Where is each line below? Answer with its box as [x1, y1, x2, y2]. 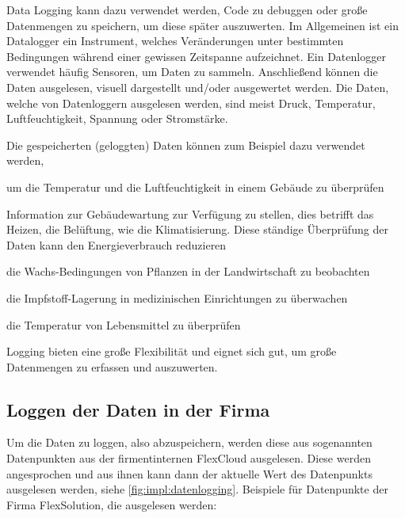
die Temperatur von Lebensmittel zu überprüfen [6, 316, 241, 333]
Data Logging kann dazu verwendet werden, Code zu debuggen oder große [6, 2, 368, 17]
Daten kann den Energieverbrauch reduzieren [6, 236, 227, 253]
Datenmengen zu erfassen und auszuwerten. [6, 358, 218, 375]
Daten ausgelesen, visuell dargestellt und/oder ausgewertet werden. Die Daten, [6, 78, 389, 95]
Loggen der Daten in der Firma [6, 397, 270, 421]
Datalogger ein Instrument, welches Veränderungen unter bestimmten [6, 32, 344, 49]
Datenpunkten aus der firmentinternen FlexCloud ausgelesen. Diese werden [6, 450, 371, 467]
